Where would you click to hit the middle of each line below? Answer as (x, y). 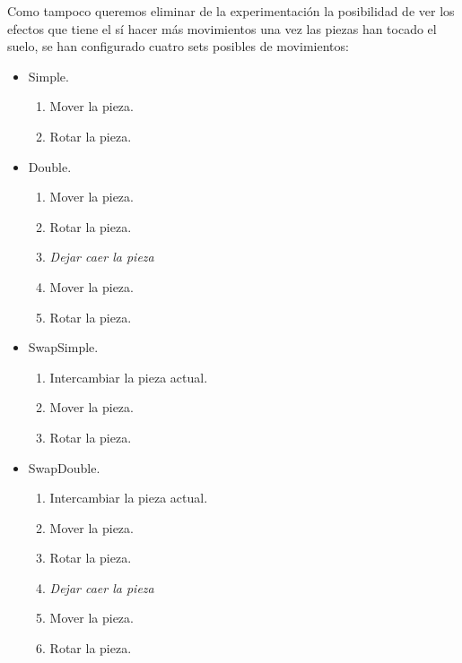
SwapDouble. (64, 467)
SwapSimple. (63, 347)
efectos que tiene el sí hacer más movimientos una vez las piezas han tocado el (222, 28)
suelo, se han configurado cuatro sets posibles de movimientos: (178, 46)
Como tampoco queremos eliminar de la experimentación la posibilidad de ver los (231, 11)
